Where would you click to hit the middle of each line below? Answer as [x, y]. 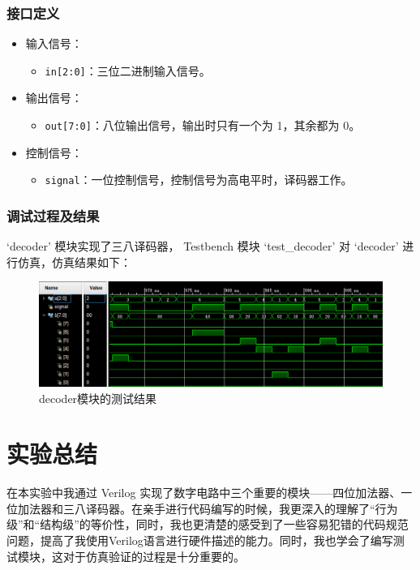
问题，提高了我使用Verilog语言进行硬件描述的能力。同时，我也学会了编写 [200, 540]
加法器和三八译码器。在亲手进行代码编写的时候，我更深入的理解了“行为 [208, 508]
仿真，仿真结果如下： [74, 261]
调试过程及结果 [53, 215]
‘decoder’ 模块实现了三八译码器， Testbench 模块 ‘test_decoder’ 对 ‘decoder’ [203, 246]
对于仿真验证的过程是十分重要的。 [154, 556]
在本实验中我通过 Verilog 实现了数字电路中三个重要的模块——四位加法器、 [204, 493]
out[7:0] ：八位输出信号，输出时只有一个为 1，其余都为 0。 [203, 125]
